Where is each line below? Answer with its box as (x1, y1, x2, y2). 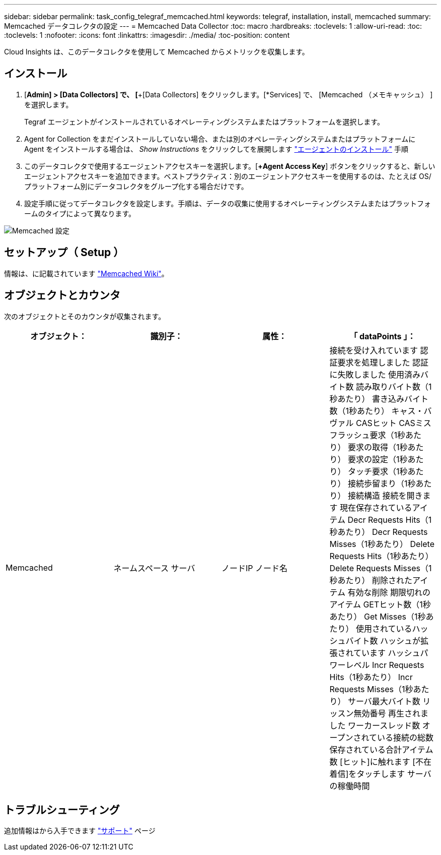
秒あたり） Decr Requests (329, 526, 428, 537)
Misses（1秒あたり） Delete (329, 538, 434, 549)
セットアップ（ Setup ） (4, 246, 124, 259)
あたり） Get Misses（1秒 (329, 611, 426, 622)
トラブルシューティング (4, 803, 120, 816)
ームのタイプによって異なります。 (24, 209, 136, 218)
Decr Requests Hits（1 (347, 514, 432, 525)
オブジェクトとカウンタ (4, 289, 120, 302)
